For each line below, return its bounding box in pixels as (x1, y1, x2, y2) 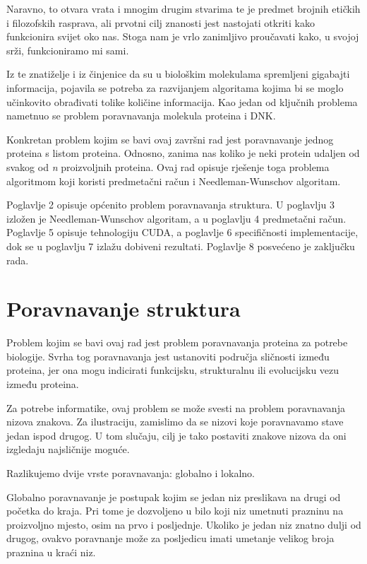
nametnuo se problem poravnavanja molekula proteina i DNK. (6, 108, 276, 123)
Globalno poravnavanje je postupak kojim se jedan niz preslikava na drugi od (6, 489, 341, 504)
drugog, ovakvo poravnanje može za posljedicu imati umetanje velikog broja (6, 531, 335, 546)
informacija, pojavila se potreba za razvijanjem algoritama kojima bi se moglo (6, 80, 344, 95)
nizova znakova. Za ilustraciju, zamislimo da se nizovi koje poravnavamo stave (6, 414, 344, 429)
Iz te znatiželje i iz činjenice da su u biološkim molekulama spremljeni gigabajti (6, 66, 350, 81)
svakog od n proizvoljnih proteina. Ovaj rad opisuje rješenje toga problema (6, 159, 330, 174)
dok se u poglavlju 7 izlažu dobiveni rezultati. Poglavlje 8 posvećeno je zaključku (6, 238, 355, 253)
